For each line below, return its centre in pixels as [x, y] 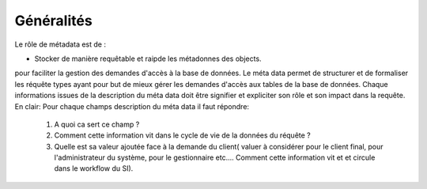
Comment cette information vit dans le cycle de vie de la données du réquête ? [183, 135]
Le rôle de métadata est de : [60, 44]
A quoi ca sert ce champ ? [97, 124]
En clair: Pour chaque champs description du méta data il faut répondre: [132, 106]
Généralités [53, 21]
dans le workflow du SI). [94, 168]
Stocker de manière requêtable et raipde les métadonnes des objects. [148, 59]
